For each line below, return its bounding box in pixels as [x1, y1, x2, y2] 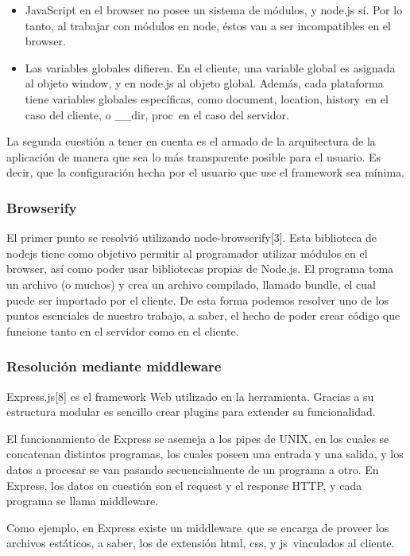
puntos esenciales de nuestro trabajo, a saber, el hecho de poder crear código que [6, 307, 400, 324]
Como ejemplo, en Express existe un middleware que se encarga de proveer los [6, 519, 389, 535]
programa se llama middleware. [6, 492, 159, 509]
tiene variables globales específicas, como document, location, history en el [25, 90, 389, 107]
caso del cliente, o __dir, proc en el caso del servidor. [25, 106, 289, 122]
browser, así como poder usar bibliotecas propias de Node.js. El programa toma [6, 260, 394, 277]
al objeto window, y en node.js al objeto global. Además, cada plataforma [25, 75, 384, 91]
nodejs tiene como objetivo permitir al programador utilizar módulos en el [6, 244, 368, 261]
